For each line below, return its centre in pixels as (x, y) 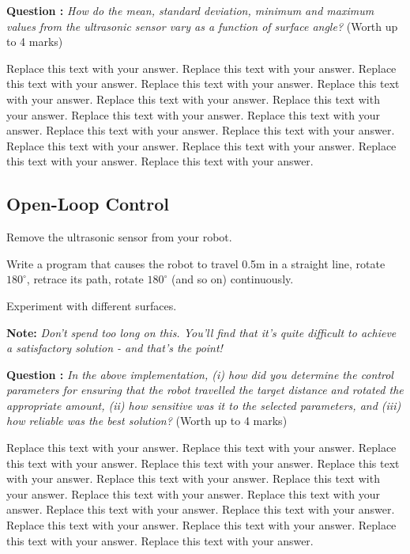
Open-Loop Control (88, 204)
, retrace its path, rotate (85, 279)
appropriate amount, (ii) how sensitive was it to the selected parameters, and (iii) (204, 405)
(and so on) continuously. (232, 279)
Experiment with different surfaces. (92, 305)
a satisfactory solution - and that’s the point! (115, 348)
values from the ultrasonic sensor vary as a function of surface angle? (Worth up (202, 26)
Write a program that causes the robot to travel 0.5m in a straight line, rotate (196, 263)
